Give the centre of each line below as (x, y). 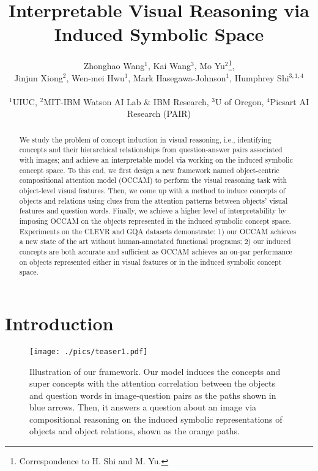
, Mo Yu (209, 65)
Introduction (59, 323)
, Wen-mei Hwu (95, 77)
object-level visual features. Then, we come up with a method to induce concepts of (152, 191)
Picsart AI (289, 101)
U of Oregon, (239, 101)
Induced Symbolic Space (159, 34)
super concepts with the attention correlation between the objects (153, 383)
